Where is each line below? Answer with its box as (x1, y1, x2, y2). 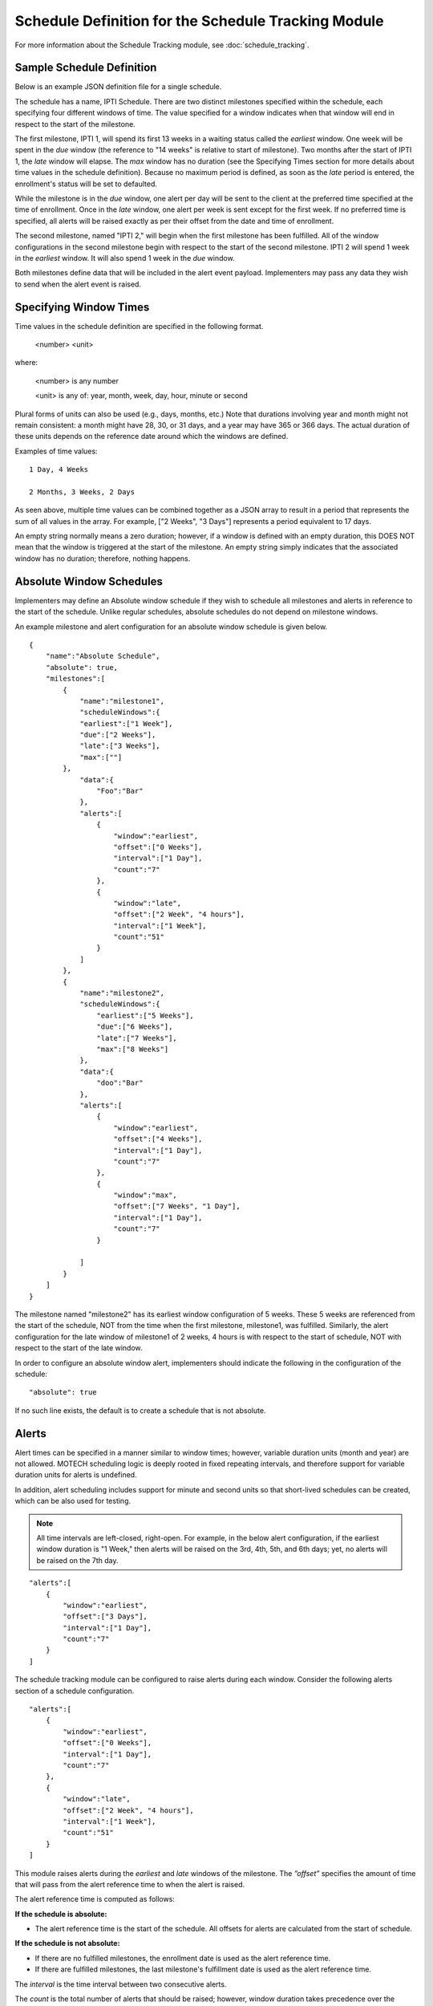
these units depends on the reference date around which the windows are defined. (14, 432, 289, 441)
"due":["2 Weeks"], (79, 730, 156, 740)
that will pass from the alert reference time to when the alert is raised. (14, 1879, 245, 1889)
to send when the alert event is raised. (14, 279, 142, 289)
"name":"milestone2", (79, 989, 164, 998)
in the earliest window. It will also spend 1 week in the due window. (14, 253, 236, 262)
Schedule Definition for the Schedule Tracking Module (14, 12, 384, 30)
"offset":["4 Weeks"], (113, 1135, 203, 1143)
